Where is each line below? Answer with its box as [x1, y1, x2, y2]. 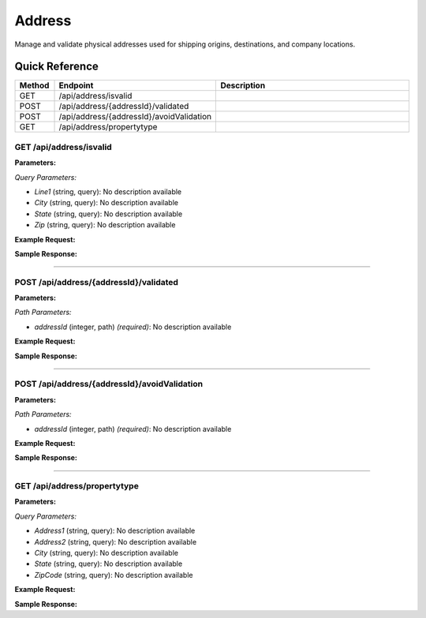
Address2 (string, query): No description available [34, 537, 197, 546]
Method [19, 80, 50, 91]
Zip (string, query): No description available [34, 220, 176, 230]
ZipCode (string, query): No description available [34, 570, 193, 579]
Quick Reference [14, 60, 99, 73]
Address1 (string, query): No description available [34, 526, 196, 536]
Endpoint [58, 80, 94, 91]
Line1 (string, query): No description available [34, 186, 182, 197]
